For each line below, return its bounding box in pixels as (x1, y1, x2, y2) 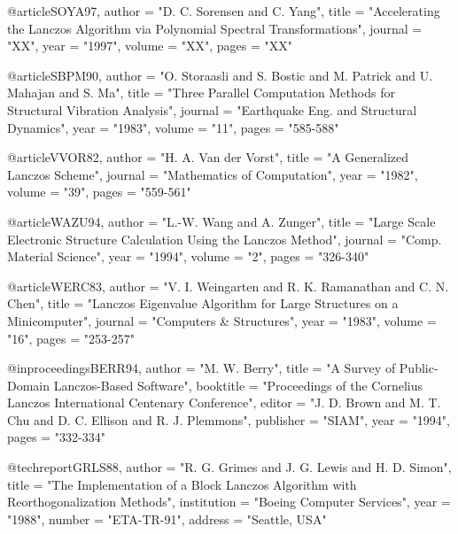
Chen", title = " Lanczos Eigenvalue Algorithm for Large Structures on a (7, 294, 399, 313)
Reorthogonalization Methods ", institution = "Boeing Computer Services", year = (7, 492, 451, 511)
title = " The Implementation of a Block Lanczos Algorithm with (7, 475, 357, 493)
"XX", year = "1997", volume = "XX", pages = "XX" (7, 36, 292, 55)
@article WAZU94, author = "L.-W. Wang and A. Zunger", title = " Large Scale (7, 212, 436, 230)
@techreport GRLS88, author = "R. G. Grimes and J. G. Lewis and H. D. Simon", (7, 458, 452, 476)
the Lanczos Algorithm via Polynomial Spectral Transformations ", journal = (7, 19, 423, 37)
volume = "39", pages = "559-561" (7, 182, 191, 201)
